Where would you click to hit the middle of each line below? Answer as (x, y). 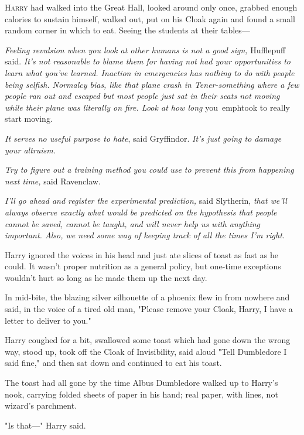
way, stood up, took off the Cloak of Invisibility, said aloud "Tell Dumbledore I (146, 351)
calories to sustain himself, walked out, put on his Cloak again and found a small (150, 18)
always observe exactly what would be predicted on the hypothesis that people (141, 212)
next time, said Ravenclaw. (53, 181)
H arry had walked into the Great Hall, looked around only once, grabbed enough (151, 7)
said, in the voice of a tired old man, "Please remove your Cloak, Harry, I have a (149, 309)
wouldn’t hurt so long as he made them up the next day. (106, 277)
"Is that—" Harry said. (45, 425)
